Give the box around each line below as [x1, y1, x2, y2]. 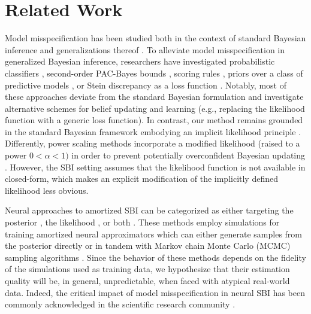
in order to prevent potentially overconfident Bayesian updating [71, 149, 306, 161]
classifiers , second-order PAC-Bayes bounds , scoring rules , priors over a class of [5, 66, 303, 79]
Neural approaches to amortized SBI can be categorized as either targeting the [5, 204, 294, 217]
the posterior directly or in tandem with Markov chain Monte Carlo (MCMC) [5, 239, 291, 252]
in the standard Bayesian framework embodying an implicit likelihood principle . [5, 125, 301, 138]
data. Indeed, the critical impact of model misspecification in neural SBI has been [5, 286, 306, 298]
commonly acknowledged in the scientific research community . [5, 298, 235, 310]
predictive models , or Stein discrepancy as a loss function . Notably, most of [5, 78, 286, 91]
